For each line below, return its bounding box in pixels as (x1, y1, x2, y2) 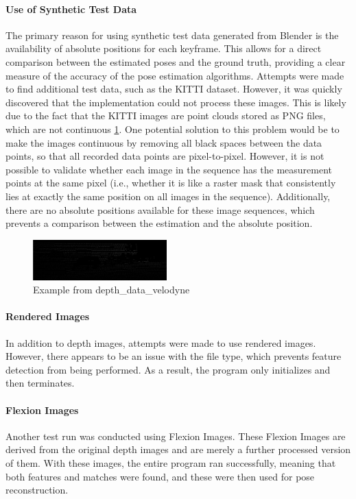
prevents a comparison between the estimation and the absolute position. (5, 216, 313, 230)
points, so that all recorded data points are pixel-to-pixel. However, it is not (5, 149, 324, 163)
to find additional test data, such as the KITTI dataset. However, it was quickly (5, 82, 342, 96)
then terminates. (5, 376, 75, 390)
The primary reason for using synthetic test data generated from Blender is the (5, 27, 339, 42)
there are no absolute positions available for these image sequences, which (5, 202, 315, 217)
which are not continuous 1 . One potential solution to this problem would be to (5, 121, 340, 136)
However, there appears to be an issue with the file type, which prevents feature (5, 349, 342, 363)
